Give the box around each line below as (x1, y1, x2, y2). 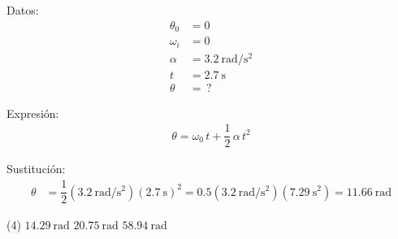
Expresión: (6, 104, 59, 121)
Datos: (6, 2, 39, 18)
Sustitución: (6, 160, 66, 177)
